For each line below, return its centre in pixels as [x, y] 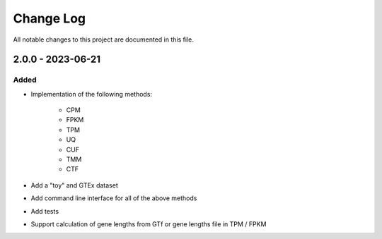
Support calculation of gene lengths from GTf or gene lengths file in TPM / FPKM [149, 224]
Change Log [50, 18]
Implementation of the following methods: [91, 94]
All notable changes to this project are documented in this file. [103, 39]
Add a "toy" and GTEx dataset [74, 185]
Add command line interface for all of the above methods [114, 198]
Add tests [45, 211]
